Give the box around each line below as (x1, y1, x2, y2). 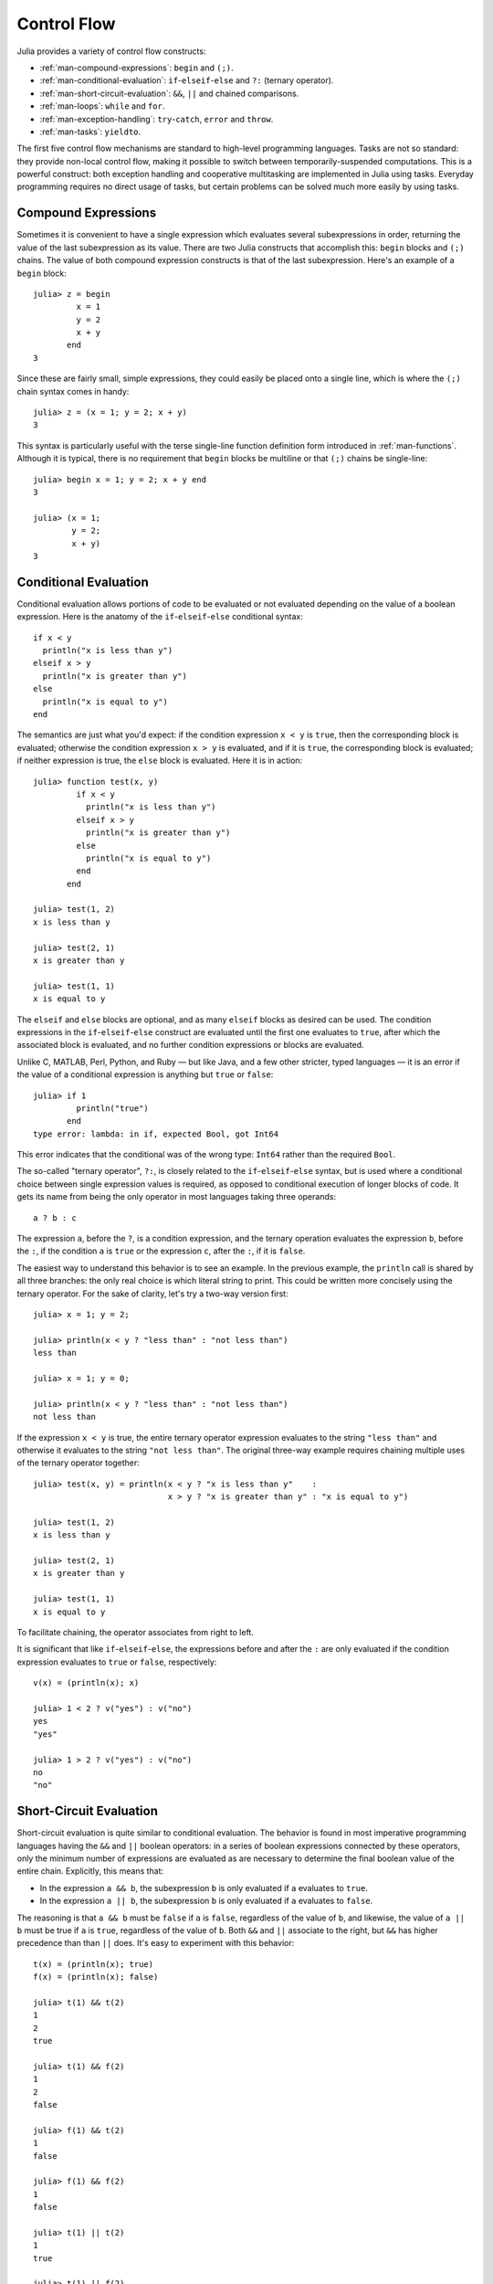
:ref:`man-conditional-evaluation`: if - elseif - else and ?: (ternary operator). (39, 75, 334, 86)
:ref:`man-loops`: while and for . (39, 100, 165, 111)
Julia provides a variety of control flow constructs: (16, 46, 206, 57)
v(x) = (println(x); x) (33, 1677, 140, 1688)
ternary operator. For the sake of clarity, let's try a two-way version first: (16, 1288, 288, 1299)
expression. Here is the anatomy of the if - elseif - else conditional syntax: (16, 611, 303, 622)
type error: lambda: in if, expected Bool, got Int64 (33, 1128, 278, 1139)
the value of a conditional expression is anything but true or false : (16, 1069, 274, 1080)
